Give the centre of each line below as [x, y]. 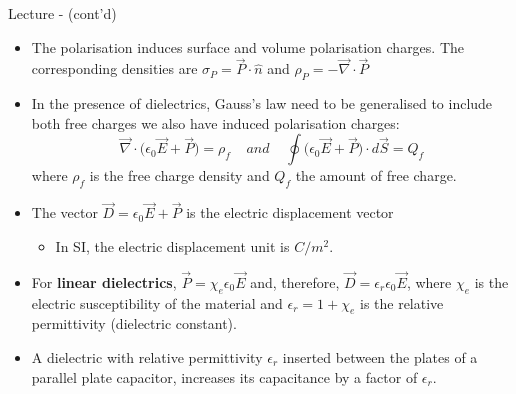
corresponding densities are [114, 68]
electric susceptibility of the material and [157, 302]
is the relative [401, 302]
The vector [64, 212]
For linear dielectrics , [104, 281]
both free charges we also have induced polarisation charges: [215, 122]
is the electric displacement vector [290, 212]
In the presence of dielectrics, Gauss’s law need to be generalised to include [262, 103]
